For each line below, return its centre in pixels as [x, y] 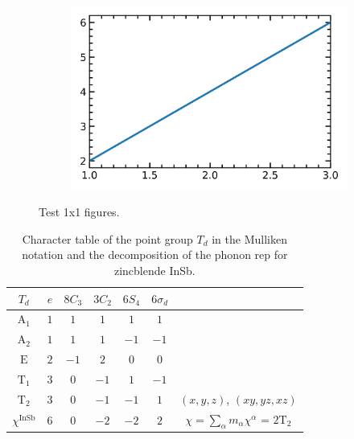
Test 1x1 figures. [79, 212]
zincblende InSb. [154, 271]
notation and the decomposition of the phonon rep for [155, 254]
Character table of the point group [107, 238]
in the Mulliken [249, 238]
